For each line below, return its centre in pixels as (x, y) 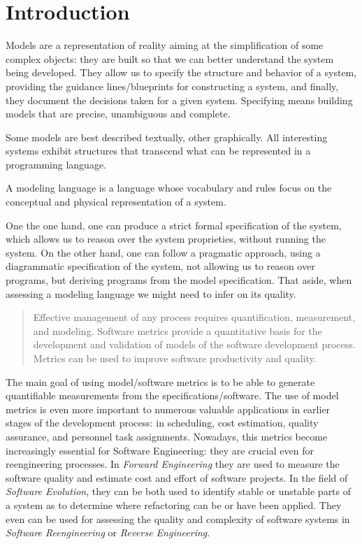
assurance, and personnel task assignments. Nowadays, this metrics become (167, 436)
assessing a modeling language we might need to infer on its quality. (151, 293)
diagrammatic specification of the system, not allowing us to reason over (160, 266)
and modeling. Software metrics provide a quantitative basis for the (178, 330)
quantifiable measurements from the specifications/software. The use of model (172, 395)
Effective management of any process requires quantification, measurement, (194, 317)
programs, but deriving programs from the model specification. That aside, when (179, 280)
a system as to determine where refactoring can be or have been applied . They (174, 504)
